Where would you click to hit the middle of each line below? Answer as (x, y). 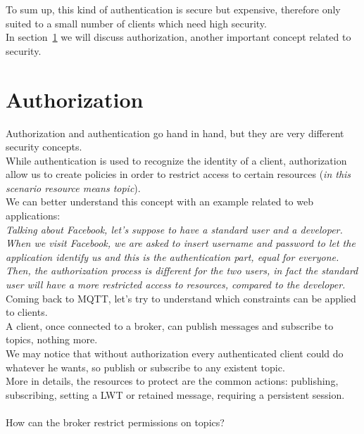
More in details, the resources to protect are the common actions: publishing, (172, 381)
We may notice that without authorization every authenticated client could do (175, 353)
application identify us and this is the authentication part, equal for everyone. (172, 256)
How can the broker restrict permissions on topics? (115, 422)
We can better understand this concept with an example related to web (159, 202)
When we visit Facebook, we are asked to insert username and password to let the (181, 243)
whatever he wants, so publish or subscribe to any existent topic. (145, 367)
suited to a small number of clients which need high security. (136, 23)
